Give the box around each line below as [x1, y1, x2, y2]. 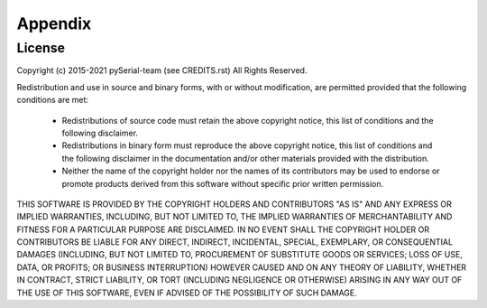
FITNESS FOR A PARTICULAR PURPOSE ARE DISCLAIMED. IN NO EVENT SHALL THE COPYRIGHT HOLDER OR [16, 224, 430, 235]
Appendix [16, 14, 92, 33]
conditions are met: [16, 95, 89, 106]
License [16, 40, 66, 56]
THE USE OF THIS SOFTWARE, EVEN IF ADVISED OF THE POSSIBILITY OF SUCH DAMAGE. [16, 287, 358, 298]
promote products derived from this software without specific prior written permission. [61, 178, 384, 189]
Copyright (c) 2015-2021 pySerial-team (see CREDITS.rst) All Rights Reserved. [16, 65, 308, 76]
